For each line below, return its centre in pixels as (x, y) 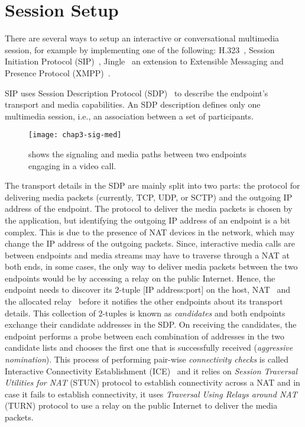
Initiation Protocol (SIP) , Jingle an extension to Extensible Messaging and (144, 61)
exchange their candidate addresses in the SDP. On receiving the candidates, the (151, 324)
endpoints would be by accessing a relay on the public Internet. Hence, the (140, 278)
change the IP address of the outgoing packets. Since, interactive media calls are (150, 243)
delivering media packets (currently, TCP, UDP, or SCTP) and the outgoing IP (149, 197)
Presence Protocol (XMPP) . (58, 72)
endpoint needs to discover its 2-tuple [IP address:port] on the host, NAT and (148, 289)
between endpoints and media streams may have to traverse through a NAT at (147, 255)
